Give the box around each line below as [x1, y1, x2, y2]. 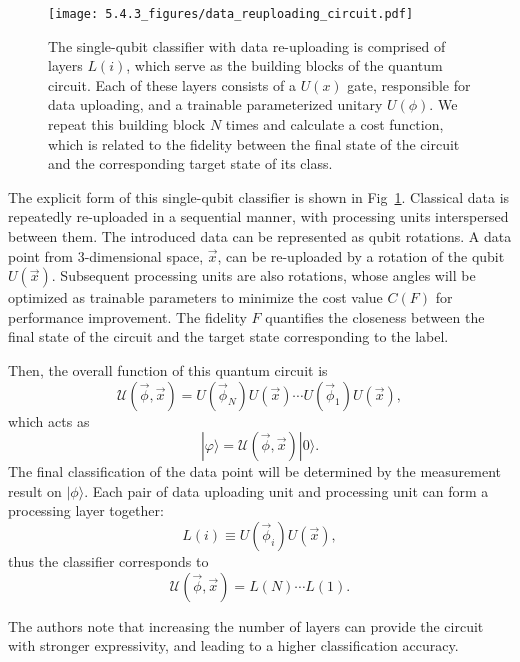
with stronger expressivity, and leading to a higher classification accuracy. [8, 635, 459, 656]
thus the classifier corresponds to [8, 550, 209, 571]
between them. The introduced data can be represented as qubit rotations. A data [8, 226, 512, 246]
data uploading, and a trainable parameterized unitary [48, 94, 383, 115]
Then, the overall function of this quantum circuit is [8, 359, 328, 380]
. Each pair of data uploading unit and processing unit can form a [84, 480, 489, 501]
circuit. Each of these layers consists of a [48, 74, 296, 95]
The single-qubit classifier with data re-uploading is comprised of [48, 35, 446, 56]
